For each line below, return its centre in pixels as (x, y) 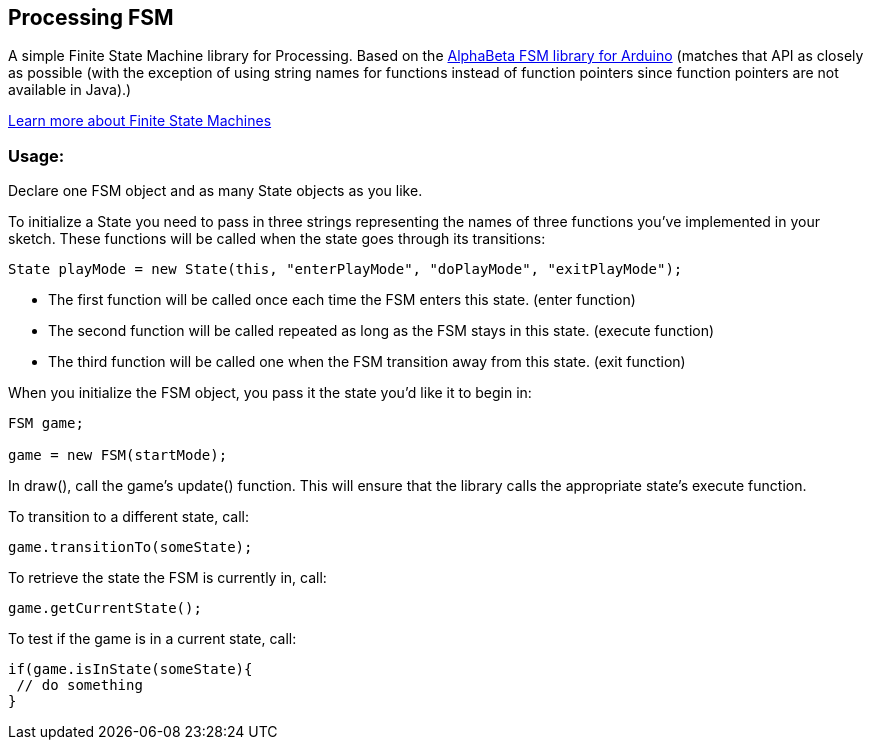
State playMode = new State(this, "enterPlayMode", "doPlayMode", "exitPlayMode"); (345, 269)
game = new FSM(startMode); (118, 455)
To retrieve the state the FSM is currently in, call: (167, 578)
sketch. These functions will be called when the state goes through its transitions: (277, 239)
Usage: (36, 155)
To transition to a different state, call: (128, 517)
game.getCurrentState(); (105, 608)
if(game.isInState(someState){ (130, 669)
